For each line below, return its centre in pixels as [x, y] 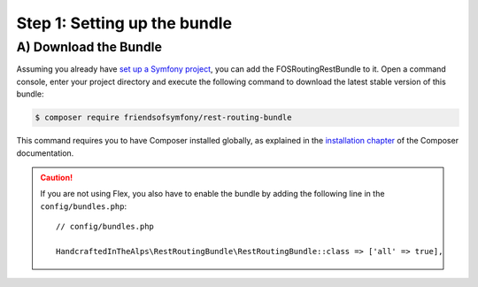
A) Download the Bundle [89, 47]
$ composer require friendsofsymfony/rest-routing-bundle [163, 118]
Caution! [57, 177]
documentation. [45, 153]
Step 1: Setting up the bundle [124, 23]
